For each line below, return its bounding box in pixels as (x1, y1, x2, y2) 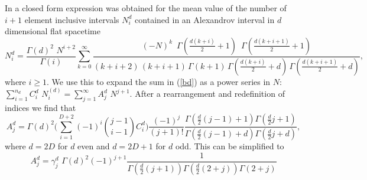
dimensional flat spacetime (5, 25, 100, 37)
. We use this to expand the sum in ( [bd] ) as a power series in (46, 75, 271, 87)
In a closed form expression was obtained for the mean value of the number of (5, 2, 287, 14)
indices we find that (5, 101, 76, 113)
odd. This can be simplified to (175, 140, 284, 152)
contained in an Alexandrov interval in (135, 13, 275, 25)
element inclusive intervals (24, 13, 119, 25)
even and (77, 140, 110, 152)
